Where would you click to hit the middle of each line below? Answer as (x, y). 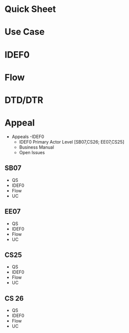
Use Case (25, 32)
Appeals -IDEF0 (28, 136)
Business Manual (37, 147)
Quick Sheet (30, 9)
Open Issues (32, 152)
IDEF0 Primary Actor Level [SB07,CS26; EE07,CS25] (72, 142)
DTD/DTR (24, 100)
